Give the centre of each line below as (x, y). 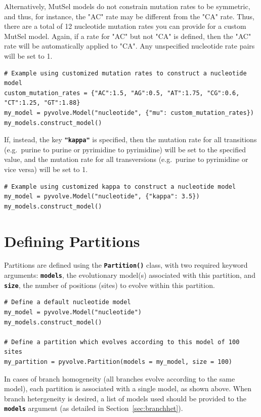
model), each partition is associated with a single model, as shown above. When (128, 388)
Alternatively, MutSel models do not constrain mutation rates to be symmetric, (127, 6)
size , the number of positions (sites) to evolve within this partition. (110, 285)
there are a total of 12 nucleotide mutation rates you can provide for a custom (125, 26)
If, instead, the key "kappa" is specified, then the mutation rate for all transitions (130, 139)
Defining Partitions (72, 241)
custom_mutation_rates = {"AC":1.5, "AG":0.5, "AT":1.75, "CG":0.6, (122, 93)
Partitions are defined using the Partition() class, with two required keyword (126, 265)
